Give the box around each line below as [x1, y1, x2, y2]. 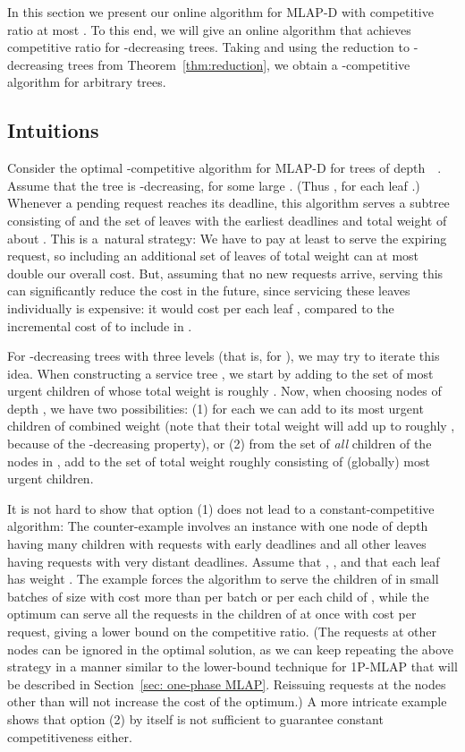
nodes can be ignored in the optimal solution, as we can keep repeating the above [7, 639, 453, 658]
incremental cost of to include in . [7, 316, 192, 335]
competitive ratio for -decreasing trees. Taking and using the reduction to [7, 38, 410, 56]
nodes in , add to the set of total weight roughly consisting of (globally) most [7, 451, 430, 470]
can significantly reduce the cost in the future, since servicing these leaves [7, 281, 410, 300]
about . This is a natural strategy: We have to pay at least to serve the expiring [7, 228, 447, 247]
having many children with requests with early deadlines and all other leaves [7, 534, 427, 553]
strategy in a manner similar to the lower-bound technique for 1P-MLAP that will [7, 657, 458, 676]
